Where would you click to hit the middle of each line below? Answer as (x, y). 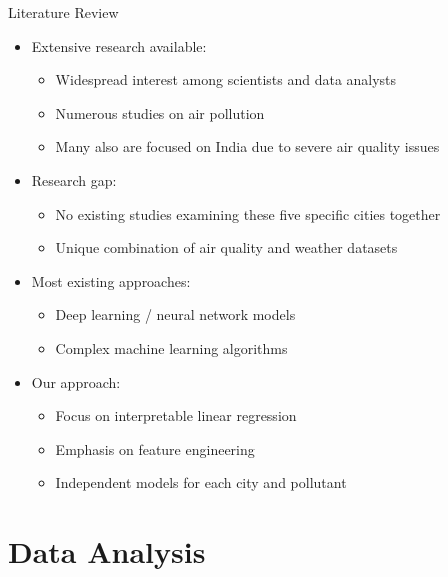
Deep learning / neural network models (175, 314)
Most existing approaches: (111, 280)
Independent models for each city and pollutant (201, 482)
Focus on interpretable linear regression (176, 415)
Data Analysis (107, 551)
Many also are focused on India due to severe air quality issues (247, 146)
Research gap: (74, 179)
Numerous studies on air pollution (160, 112)
